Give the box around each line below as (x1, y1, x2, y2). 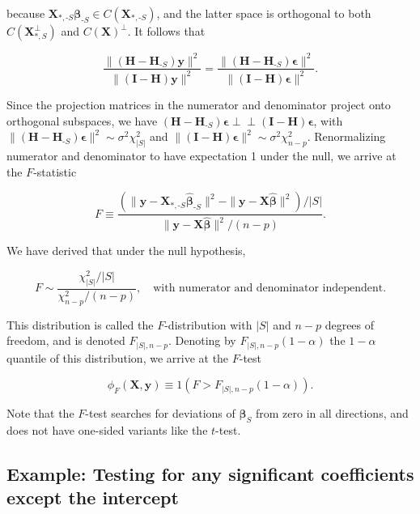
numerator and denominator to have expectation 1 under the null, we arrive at (6, 147, 397, 164)
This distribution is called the (6, 316, 154, 333)
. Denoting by (168, 332, 236, 349)
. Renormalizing (307, 128, 386, 145)
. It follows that (127, 23, 206, 39)
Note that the (6, 405, 74, 422)
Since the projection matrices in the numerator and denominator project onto (6, 96, 391, 113)
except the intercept (6, 485, 179, 510)
